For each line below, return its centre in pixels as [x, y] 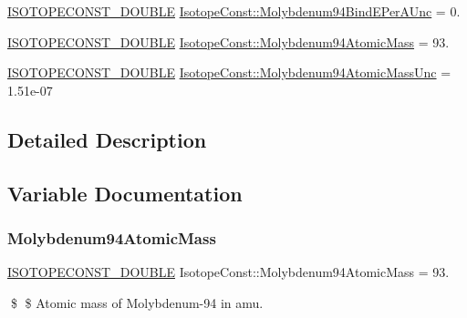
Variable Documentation [125, 193]
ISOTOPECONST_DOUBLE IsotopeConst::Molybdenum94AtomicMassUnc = [229, 72]
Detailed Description [107, 139]
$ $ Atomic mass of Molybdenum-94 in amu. [137, 302]
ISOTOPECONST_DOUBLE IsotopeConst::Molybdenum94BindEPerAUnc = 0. [234, 11]
